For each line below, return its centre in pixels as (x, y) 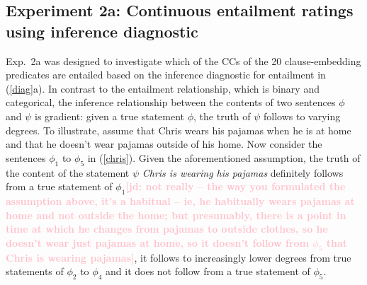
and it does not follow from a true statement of (208, 271)
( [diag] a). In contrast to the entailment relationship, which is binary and (163, 88)
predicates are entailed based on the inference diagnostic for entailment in (166, 75)
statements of (35, 271)
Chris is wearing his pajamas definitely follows (243, 172)
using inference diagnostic (102, 31)
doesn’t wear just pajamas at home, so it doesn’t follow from (157, 242)
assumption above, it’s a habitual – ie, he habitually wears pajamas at (180, 200)
